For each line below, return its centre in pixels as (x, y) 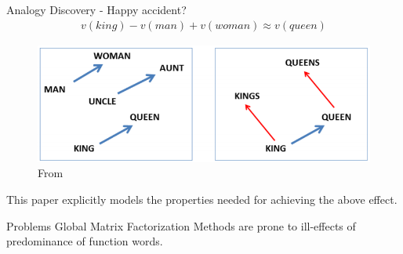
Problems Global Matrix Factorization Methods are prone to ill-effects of (181, 225)
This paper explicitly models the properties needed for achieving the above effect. (202, 199)
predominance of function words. (85, 241)
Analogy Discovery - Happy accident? (96, 9)
